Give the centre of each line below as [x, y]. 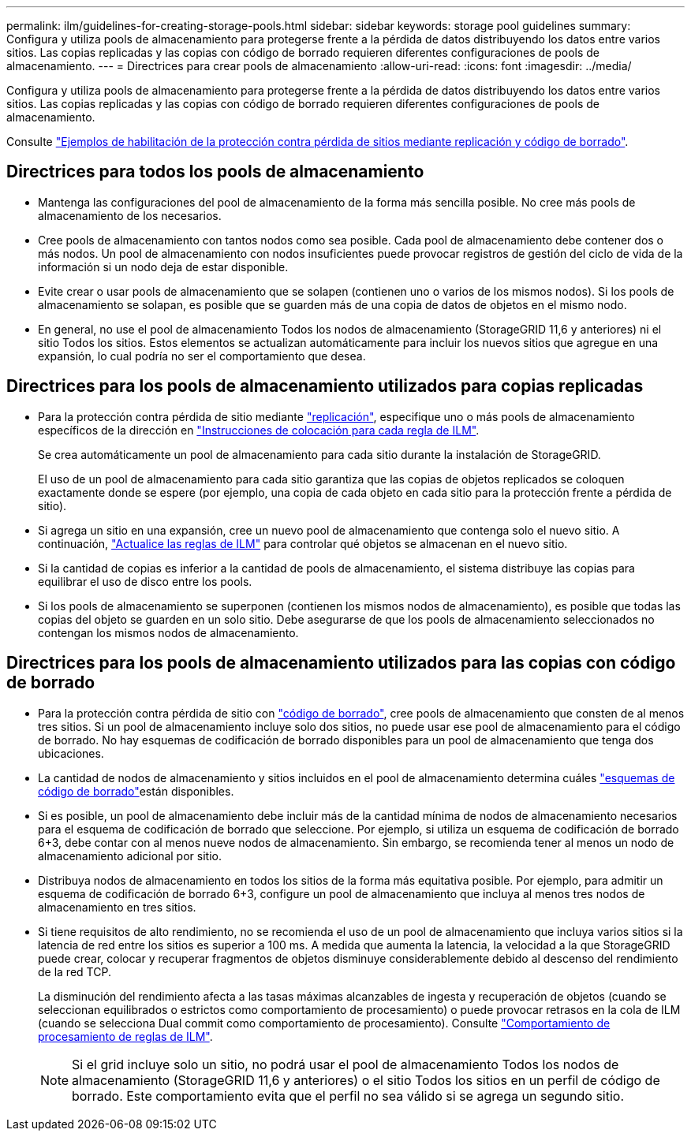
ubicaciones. [71, 753]
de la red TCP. [75, 971]
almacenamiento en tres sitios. [117, 907]
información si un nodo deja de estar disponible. [163, 267]
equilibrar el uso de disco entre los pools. [145, 581]
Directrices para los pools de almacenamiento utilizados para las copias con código [341, 663]
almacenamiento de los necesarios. [130, 215]
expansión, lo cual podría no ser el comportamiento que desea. [202, 356]
